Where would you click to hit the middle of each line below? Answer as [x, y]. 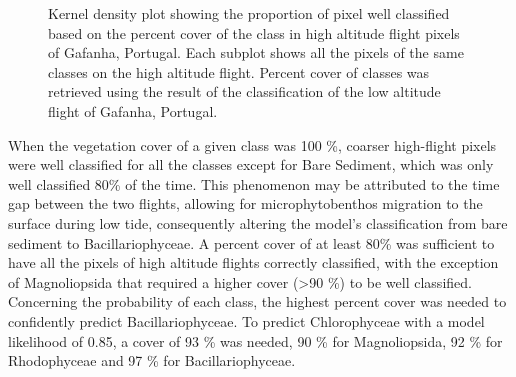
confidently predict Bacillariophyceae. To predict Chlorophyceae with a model [246, 320]
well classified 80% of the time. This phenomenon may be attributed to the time [254, 183]
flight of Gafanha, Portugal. [133, 110]
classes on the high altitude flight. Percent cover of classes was [239, 71]
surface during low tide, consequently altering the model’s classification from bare [258, 222]
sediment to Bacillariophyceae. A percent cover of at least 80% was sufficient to [251, 242]
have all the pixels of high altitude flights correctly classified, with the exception [253, 262]
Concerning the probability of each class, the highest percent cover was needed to [257, 301]
